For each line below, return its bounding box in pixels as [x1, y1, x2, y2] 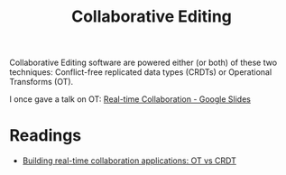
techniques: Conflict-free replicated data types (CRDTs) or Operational [9, 67, 272, 78]
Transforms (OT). [9, 77, 74, 87]
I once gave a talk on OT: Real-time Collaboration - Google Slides [9, 94, 251, 105]
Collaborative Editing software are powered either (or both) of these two [9, 57, 278, 69]
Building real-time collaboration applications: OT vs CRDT [22, 155, 237, 166]
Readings [9, 125, 82, 146]
